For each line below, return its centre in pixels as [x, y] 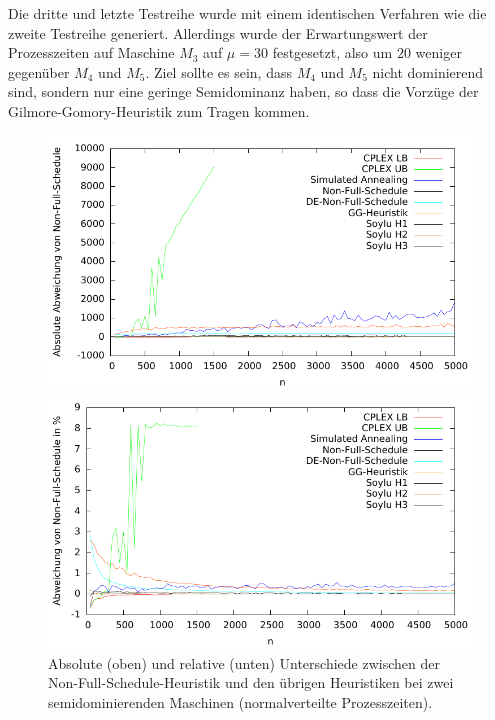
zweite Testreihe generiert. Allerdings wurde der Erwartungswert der [218, 32]
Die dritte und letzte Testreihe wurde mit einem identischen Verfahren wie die [247, 13]
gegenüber [39, 71]
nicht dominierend [428, 71]
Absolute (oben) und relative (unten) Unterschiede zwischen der [244, 662]
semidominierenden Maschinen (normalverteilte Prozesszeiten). [240, 701]
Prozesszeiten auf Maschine [91, 52]
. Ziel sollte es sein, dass [218, 71]
